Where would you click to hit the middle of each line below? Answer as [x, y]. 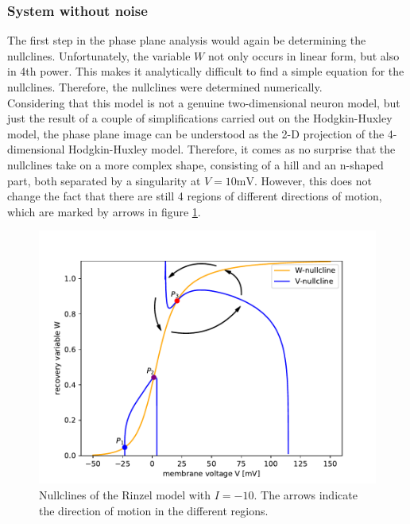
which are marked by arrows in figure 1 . [104, 211]
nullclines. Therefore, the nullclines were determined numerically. [165, 87]
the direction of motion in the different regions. [154, 510]
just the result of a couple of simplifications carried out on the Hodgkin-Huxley [200, 118]
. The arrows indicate [306, 494]
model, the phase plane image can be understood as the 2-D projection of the [196, 133]
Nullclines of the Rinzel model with [125, 494]
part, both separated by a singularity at [104, 180]
